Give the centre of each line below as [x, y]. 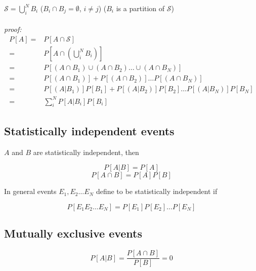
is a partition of [140, 8]
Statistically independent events [89, 130]
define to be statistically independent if [157, 191]
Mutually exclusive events [73, 233]
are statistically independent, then [86, 152]
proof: [13, 29]
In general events [30, 191]
